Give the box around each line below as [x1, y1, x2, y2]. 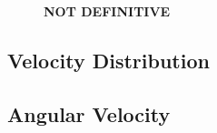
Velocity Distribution [7, 46, 210, 74]
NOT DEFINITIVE [44, 2, 171, 20]
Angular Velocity [7, 99, 171, 128]
